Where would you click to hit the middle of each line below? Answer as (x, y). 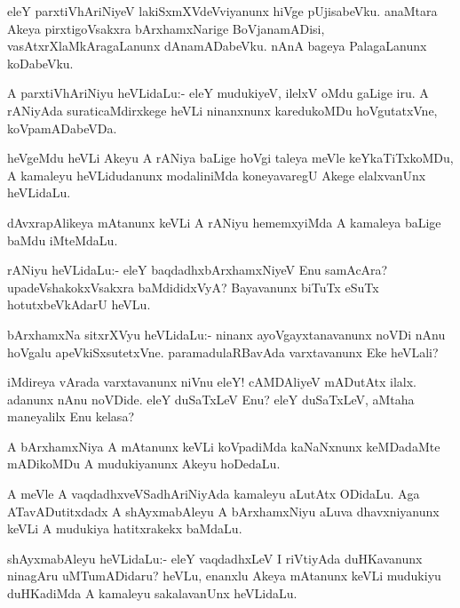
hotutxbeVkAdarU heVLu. (79, 304)
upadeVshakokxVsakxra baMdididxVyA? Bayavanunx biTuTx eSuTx (193, 287)
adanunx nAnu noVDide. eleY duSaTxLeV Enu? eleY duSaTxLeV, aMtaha (211, 399)
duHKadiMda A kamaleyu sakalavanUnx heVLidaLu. (152, 593)
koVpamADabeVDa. (62, 128)
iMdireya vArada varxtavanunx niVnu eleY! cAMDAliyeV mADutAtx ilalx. (212, 382)
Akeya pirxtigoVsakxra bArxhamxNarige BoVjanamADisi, (166, 28)
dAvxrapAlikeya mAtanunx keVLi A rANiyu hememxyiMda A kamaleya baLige (224, 222)
